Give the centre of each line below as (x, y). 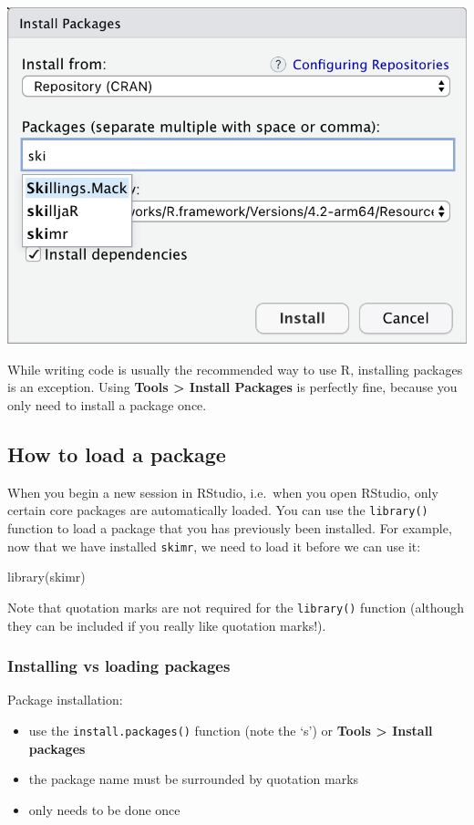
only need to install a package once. (107, 405)
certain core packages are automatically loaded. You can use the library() (218, 510)
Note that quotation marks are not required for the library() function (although (236, 607)
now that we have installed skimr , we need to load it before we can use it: (214, 546)
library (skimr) (46, 577)
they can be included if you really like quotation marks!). (167, 625)
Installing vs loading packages (119, 666)
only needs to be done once (104, 809)
